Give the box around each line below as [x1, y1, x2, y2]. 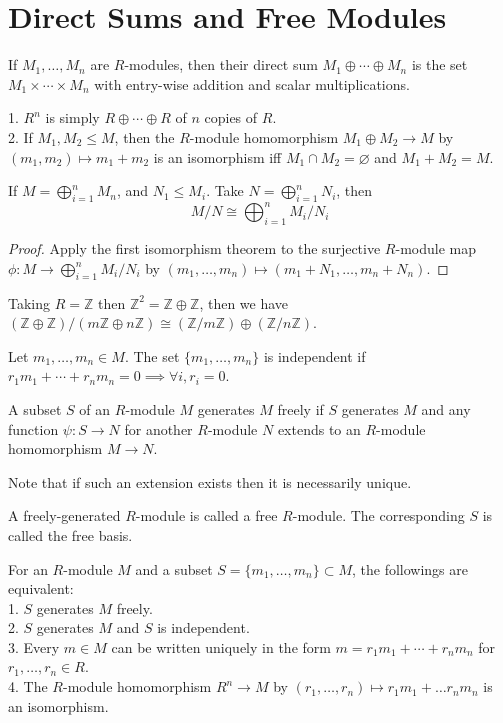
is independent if [263, 345, 366, 366]
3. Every [8, 636, 60, 657]
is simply [45, 107, 100, 128]
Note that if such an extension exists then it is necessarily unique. [8, 471, 412, 492]
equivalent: [8, 578, 74, 599]
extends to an [277, 418, 361, 439]
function [8, 418, 59, 439]
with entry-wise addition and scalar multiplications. [94, 73, 410, 94]
